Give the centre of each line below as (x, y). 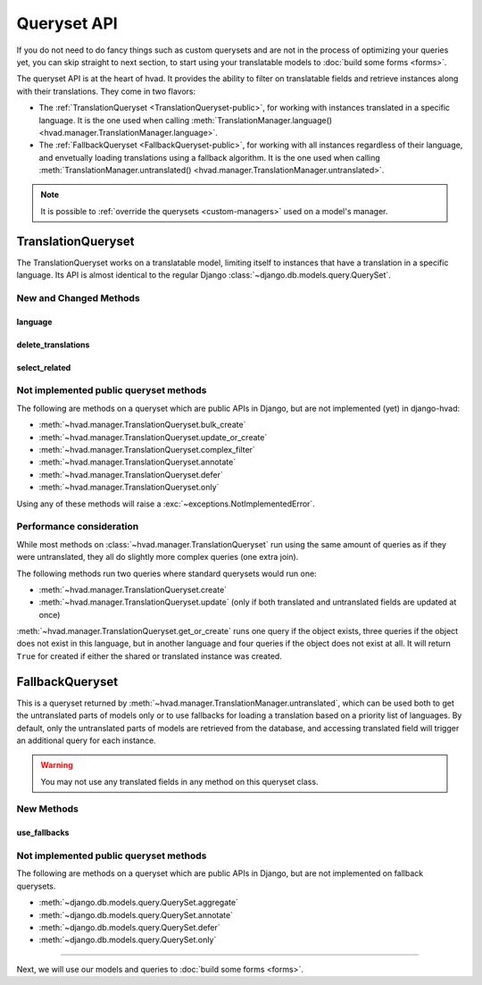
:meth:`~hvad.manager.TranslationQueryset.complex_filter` (147, 450)
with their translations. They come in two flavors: (106, 91)
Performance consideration (78, 527)
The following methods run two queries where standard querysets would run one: (166, 573)
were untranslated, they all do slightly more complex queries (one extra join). (158, 557)
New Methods (48, 809)
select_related (44, 367)
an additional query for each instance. (86, 740)
